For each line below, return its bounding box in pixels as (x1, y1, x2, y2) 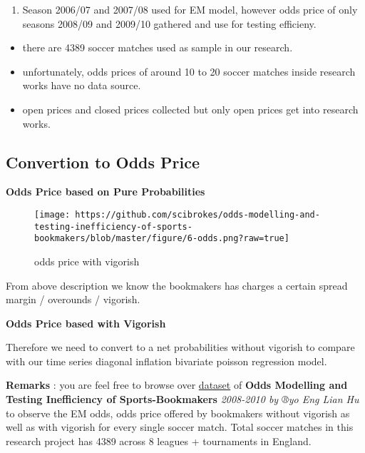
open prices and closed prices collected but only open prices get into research (22, 101, 359, 116)
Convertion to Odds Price (6, 151, 200, 173)
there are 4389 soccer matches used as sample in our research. (22, 40, 293, 55)
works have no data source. (22, 78, 141, 93)
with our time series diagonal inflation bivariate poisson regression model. (6, 353, 327, 368)
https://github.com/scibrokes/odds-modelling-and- (75, 209, 320, 220)
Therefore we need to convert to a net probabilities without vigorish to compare (6, 340, 355, 355)
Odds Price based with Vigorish (6, 315, 166, 330)
